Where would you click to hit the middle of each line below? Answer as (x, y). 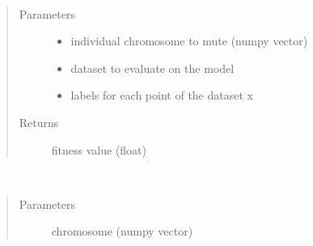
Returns (39, 122)
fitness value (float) (99, 149)
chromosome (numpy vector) (122, 231)
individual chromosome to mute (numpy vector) (189, 41)
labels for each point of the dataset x (162, 95)
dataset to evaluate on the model (152, 68)
